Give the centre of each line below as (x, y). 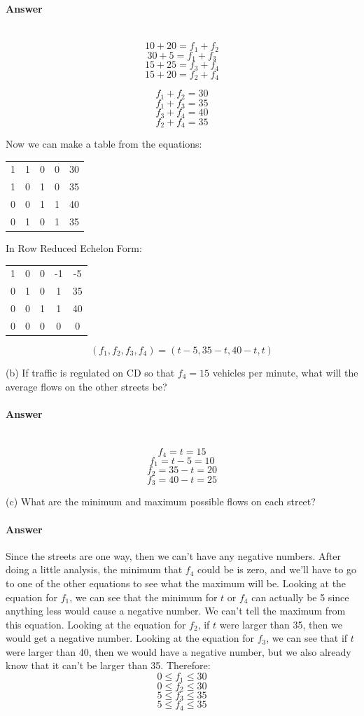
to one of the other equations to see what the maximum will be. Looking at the (176, 583)
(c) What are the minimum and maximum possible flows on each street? (161, 501)
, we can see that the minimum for (143, 597)
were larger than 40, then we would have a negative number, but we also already (178, 651)
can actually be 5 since (300, 597)
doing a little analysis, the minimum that (94, 569)
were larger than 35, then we (281, 624)
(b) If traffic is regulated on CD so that (90, 372)
